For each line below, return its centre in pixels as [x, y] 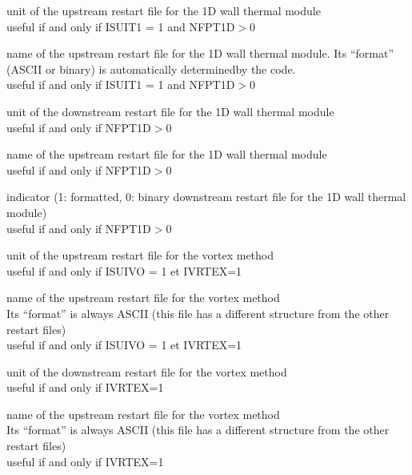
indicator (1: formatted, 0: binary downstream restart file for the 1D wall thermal [206, 197]
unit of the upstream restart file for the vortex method [140, 255]
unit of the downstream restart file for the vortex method [147, 371]
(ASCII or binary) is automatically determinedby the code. [151, 68]
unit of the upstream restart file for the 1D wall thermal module [164, 10]
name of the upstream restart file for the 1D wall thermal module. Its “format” [200, 53]
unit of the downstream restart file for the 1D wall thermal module [170, 111]
